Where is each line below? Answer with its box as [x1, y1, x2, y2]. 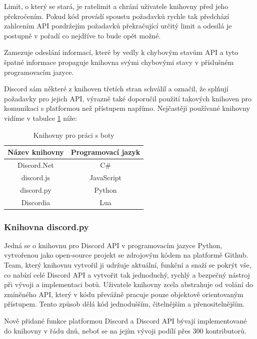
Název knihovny [7, 147, 64, 157]
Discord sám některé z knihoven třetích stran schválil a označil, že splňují [4, 83, 228, 94]
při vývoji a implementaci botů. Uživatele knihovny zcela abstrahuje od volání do [4, 279, 253, 290]
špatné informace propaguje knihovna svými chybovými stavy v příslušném [4, 56, 234, 67]
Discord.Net [17, 159, 54, 170]
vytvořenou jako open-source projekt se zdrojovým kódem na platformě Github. [4, 250, 248, 260]
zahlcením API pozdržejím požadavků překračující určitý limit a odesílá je [4, 20, 232, 31]
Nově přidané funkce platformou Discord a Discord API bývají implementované [4, 315, 247, 326]
